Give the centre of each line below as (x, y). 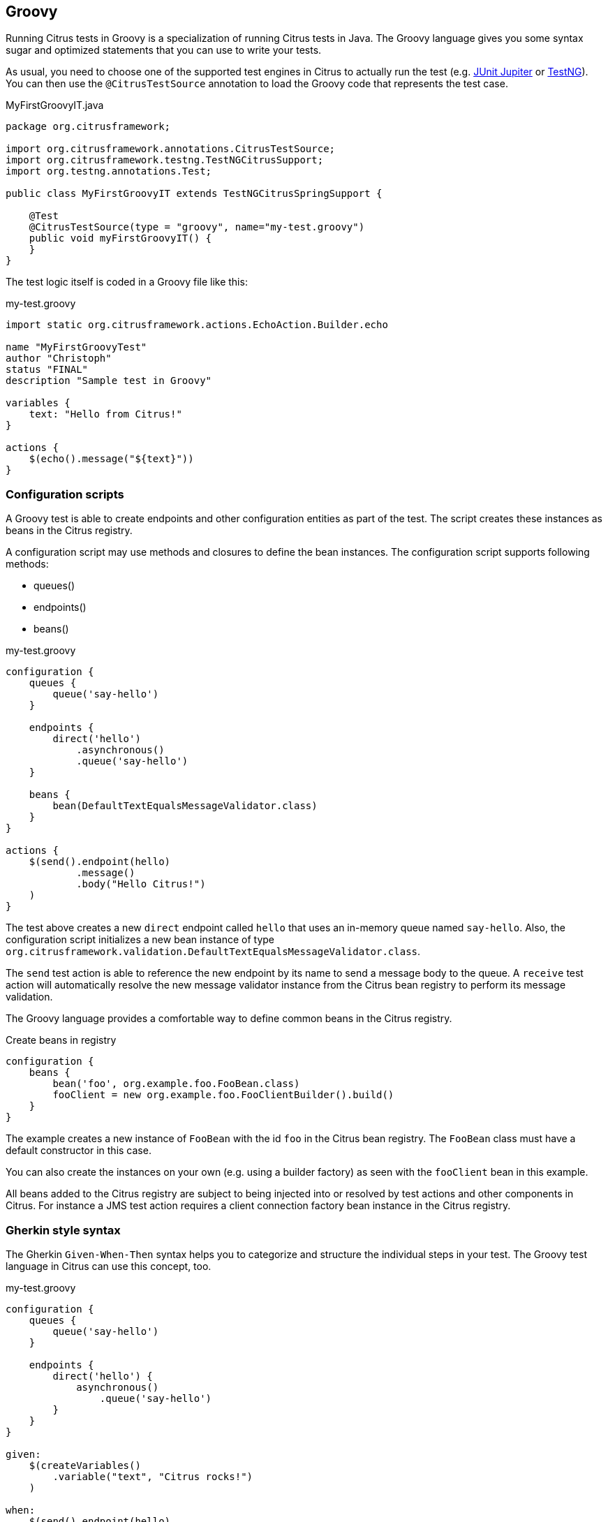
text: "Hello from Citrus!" (105, 414)
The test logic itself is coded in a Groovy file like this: (127, 282)
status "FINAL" (47, 370)
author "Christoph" (59, 359)
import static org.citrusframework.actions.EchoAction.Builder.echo (197, 325)
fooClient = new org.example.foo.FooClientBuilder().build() (223, 1095)
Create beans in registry (61, 1040)
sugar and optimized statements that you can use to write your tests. (164, 50)
